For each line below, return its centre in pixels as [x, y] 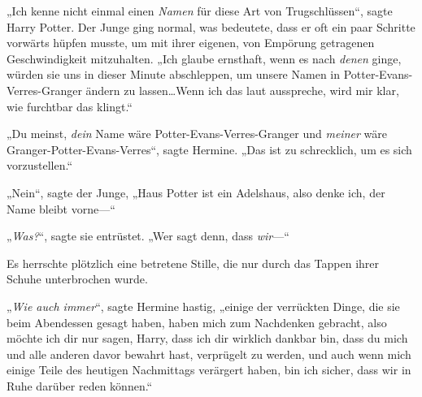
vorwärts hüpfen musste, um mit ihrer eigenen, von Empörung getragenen [191, 43]
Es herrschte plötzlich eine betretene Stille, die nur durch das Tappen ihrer [193, 263]
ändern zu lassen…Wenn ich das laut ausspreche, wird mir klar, [242, 90]
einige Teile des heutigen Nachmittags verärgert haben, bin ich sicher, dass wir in [209, 370]
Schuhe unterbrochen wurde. [77, 279]
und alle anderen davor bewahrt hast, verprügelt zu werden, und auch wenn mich [209, 354]
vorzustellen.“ [40, 165]
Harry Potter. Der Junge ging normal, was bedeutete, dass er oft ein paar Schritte [211, 26]
